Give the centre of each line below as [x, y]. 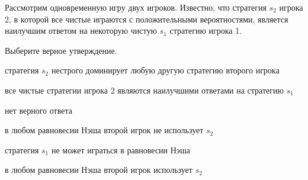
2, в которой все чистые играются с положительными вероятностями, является [147, 19]
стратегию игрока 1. [206, 30]
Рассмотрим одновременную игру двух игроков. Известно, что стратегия [136, 7]
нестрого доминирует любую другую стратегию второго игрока [165, 70]
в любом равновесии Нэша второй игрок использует [99, 170]
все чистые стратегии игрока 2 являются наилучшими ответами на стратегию [144, 90]
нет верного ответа [38, 110]
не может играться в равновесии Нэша [121, 150]
